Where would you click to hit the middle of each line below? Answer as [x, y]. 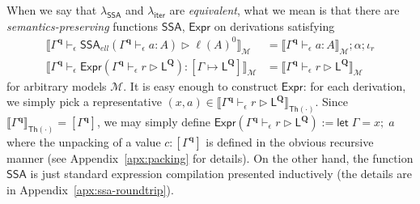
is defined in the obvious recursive [290, 141]
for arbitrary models [57, 85]
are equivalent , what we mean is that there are [284, 10]
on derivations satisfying [274, 25]
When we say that [52, 10]
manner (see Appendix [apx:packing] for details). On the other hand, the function [210, 157]
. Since [331, 102]
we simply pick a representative [84, 102]
